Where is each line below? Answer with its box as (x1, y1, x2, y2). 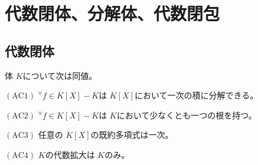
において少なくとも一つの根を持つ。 (116, 108, 257, 121)
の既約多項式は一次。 (90, 128, 174, 141)
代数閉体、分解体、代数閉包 (5, 1, 220, 25)
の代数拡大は (45, 148, 95, 160)
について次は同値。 (22, 69, 97, 81)
